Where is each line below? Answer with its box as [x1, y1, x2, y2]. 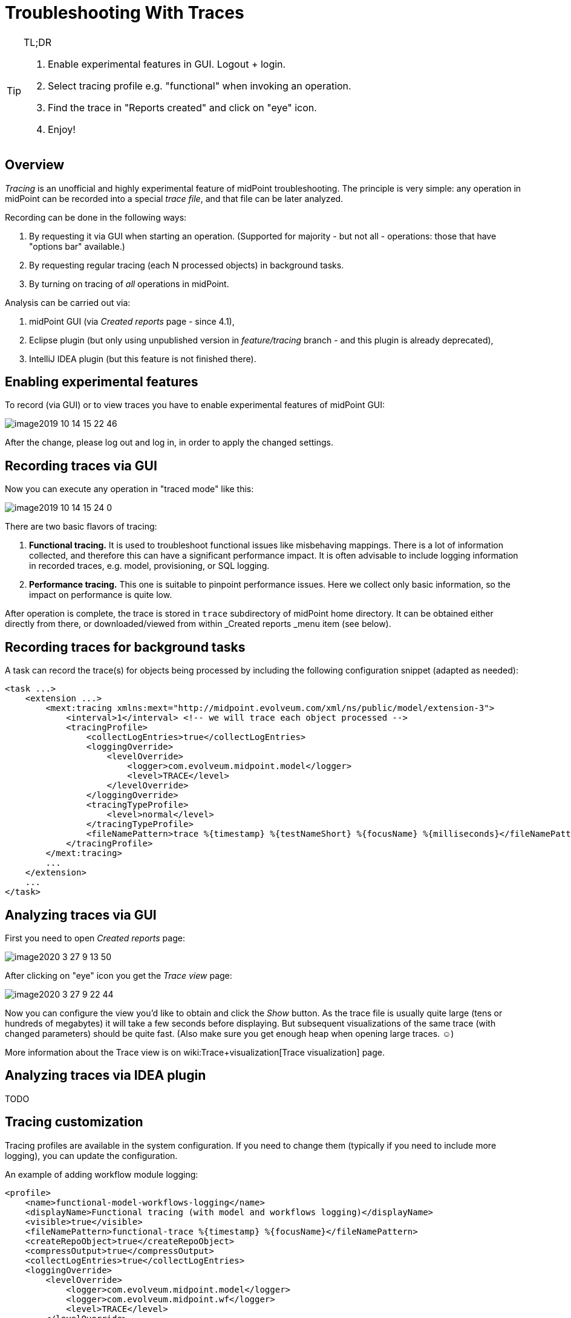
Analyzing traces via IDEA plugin [5, 1068, 206, 1083]
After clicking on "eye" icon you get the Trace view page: [5, 970, 232, 981]
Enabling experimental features [5, 374, 198, 390]
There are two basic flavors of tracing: [5, 521, 157, 532]
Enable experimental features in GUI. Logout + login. [48, 57, 286, 70]
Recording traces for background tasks [5, 639, 246, 655]
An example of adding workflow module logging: [5, 1169, 198, 1180]
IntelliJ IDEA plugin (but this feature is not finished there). [29, 353, 256, 364]
